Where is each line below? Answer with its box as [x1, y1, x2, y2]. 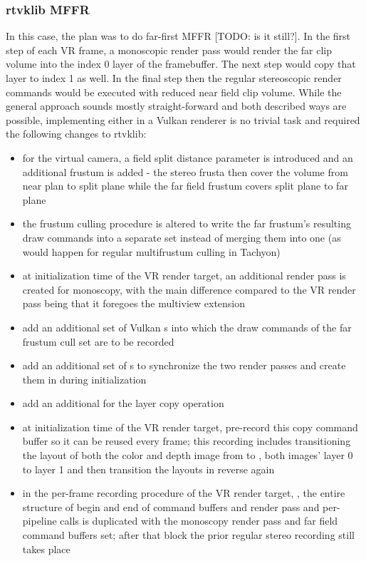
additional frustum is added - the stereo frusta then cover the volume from [22, 164, 348, 179]
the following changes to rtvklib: [6, 126, 147, 141]
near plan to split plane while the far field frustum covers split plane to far [22, 178, 348, 193]
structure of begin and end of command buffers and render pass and [22, 499, 320, 514]
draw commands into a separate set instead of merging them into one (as [22, 230, 341, 245]
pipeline [22, 513, 57, 528]
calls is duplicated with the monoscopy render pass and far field [60, 513, 338, 528]
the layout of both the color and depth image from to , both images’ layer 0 [22, 448, 353, 463]
